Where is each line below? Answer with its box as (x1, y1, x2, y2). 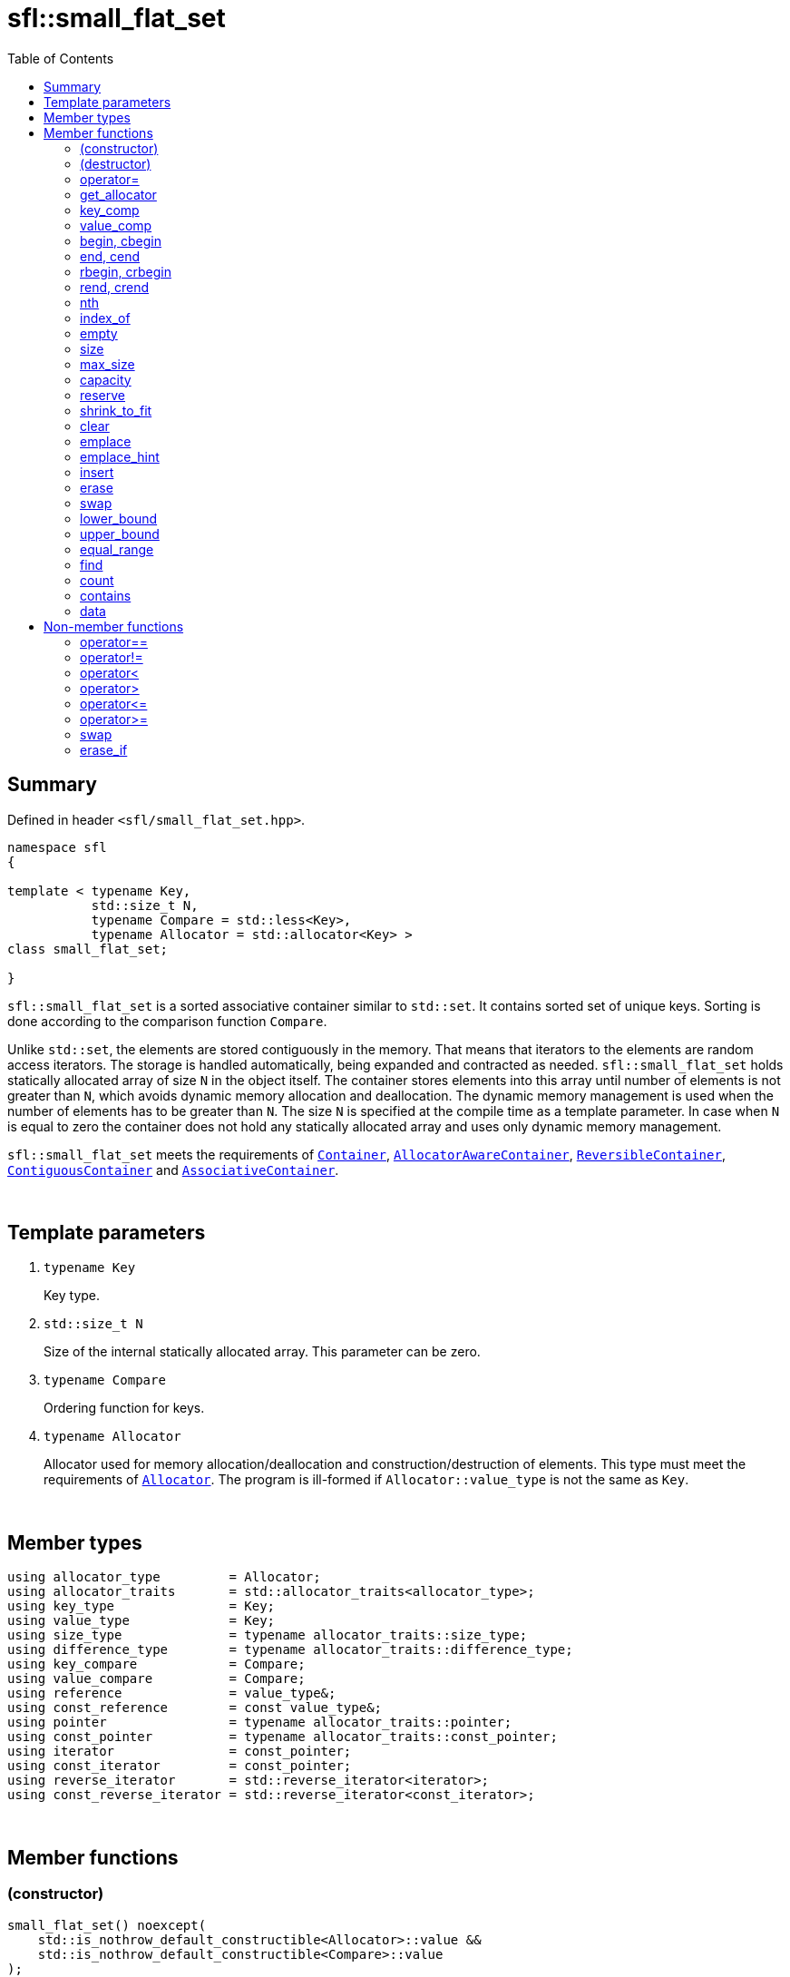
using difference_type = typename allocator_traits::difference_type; (7, 1642, 573, 1658)
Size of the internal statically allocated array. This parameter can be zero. (44, 1344, 481, 1360)
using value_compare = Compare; (7, 1671, 306, 1687)
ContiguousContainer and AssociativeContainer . (7, 1161, 339, 1178)
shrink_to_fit (80, 402, 152, 418)
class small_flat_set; (7, 941, 169, 956)
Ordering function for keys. (44, 1400, 205, 1416)
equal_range (80, 541, 154, 557)
